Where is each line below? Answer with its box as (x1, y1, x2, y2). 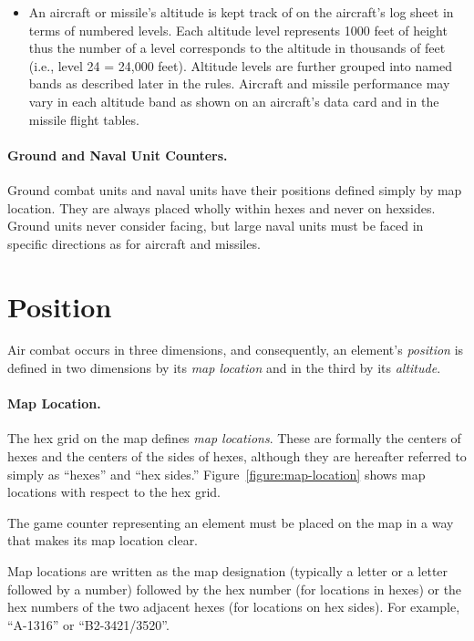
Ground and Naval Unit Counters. (7, 145, 228, 164)
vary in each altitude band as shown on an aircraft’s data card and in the (28, 91, 439, 110)
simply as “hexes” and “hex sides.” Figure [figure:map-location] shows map (7, 464, 426, 483)
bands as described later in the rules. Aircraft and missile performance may (28, 74, 450, 93)
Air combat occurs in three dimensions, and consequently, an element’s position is (7, 340, 464, 359)
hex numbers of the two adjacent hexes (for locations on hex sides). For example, (7, 597, 460, 616)
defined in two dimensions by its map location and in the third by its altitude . (7, 358, 441, 377)
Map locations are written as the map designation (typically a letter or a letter (7, 562, 448, 580)
